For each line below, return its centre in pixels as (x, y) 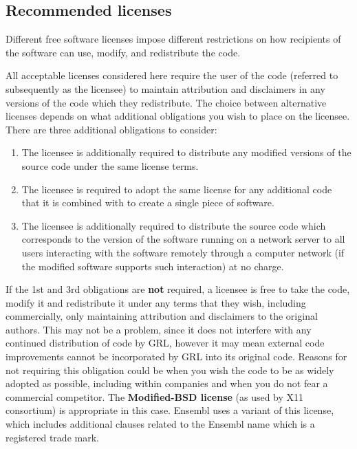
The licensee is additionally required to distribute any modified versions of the (186, 152)
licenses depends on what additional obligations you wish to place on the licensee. (178, 116)
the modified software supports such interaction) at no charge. (153, 266)
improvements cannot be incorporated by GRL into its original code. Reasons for (176, 357)
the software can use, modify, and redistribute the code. (123, 52)
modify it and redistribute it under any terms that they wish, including (156, 302)
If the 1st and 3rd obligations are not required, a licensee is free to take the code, (178, 289)
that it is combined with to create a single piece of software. (148, 202)
